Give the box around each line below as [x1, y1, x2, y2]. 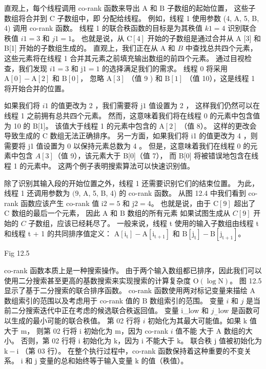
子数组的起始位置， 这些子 [167, 3, 256, 13]
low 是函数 [218, 305, 253, 316]
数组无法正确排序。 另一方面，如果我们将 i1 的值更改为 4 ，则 [50, 130, 258, 141]
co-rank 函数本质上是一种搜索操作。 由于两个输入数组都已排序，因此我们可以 [4, 265, 262, 276]
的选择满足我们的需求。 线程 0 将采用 [102, 63, 228, 73]
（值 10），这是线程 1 [185, 73, 255, 84]
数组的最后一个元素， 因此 [11, 208, 100, 218]
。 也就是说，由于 [151, 197, 211, 208]
